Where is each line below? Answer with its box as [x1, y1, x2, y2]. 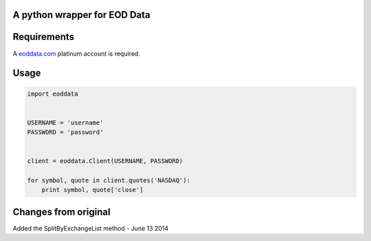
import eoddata [27, 90, 78, 98]
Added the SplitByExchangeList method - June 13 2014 [12, 224, 169, 232]
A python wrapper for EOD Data [12, 9, 150, 21]
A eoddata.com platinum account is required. [12, 49, 141, 58]
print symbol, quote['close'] [41, 186, 144, 194]
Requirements [12, 31, 75, 43]
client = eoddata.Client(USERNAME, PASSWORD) [27, 157, 183, 165]
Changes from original [12, 206, 111, 218]
